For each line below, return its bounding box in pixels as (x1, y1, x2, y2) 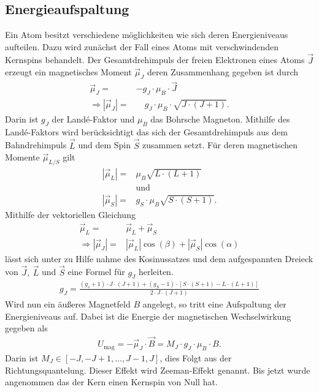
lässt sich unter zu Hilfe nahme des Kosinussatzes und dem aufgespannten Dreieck (5, 252, 313, 265)
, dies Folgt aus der (159, 351, 232, 364)
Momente (5, 151, 40, 164)
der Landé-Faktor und (52, 113, 135, 126)
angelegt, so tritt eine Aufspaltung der (142, 298, 286, 311)
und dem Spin (78, 138, 131, 151)
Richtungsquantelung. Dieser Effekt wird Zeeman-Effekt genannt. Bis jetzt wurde (5, 363, 310, 376)
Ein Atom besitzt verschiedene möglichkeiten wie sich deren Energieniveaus (5, 28, 288, 41)
